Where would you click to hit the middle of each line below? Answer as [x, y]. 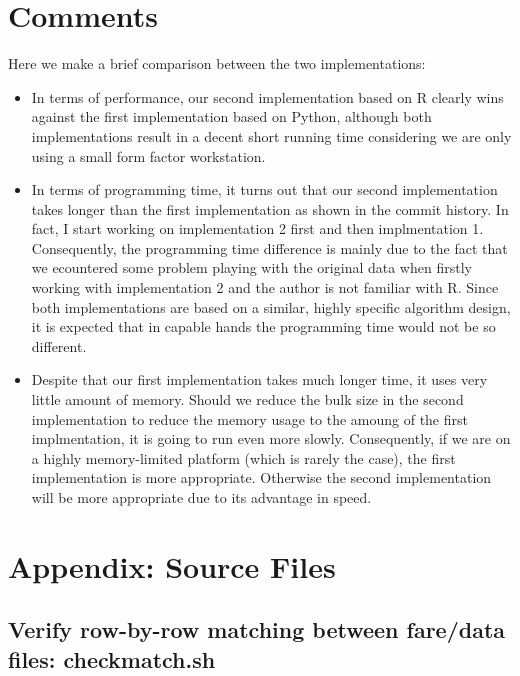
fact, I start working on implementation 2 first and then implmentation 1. [257, 228]
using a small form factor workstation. [148, 155]
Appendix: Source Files [172, 565]
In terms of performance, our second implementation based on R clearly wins [267, 96]
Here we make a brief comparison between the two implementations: [217, 63]
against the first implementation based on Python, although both [231, 116]
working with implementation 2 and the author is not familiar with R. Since [265, 287]
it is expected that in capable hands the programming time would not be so [263, 326]
